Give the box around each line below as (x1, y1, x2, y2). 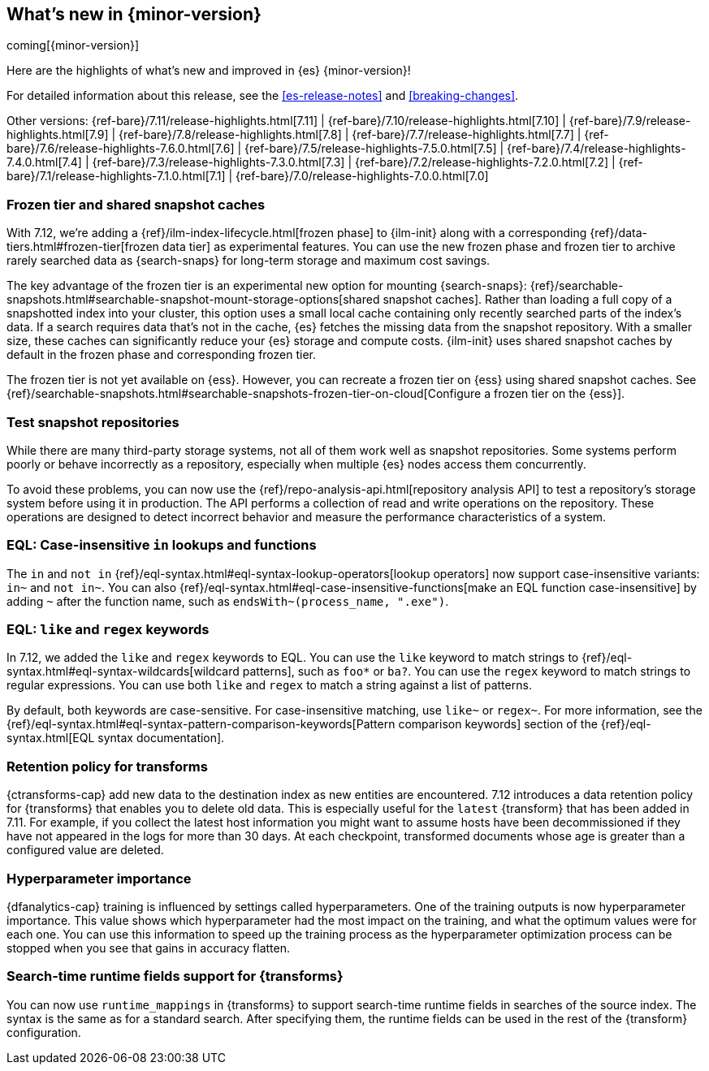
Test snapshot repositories (6, 413, 179, 430)
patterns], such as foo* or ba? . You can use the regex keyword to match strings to (242, 664, 691, 679)
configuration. (6, 1025, 81, 1039)
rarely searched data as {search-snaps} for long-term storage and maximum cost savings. (6, 253, 491, 268)
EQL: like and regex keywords (6, 621, 210, 638)
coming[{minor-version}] (6, 38, 140, 53)
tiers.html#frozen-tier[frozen (6, 240, 159, 254)
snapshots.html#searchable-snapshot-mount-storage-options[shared (6, 292, 380, 307)
